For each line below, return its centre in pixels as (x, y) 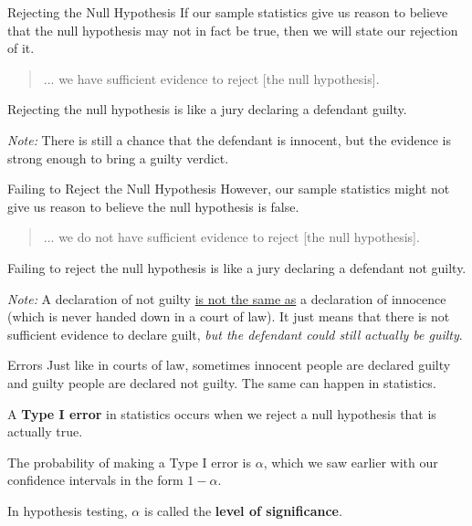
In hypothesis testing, (68, 510)
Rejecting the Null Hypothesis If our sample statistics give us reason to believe (228, 12)
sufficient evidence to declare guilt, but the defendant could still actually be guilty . (235, 334)
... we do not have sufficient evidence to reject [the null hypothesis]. (231, 237)
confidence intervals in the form (95, 480)
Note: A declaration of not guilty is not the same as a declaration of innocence (227, 298)
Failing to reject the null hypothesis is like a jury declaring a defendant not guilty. (237, 267)
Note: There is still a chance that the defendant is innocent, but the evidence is (229, 139)
